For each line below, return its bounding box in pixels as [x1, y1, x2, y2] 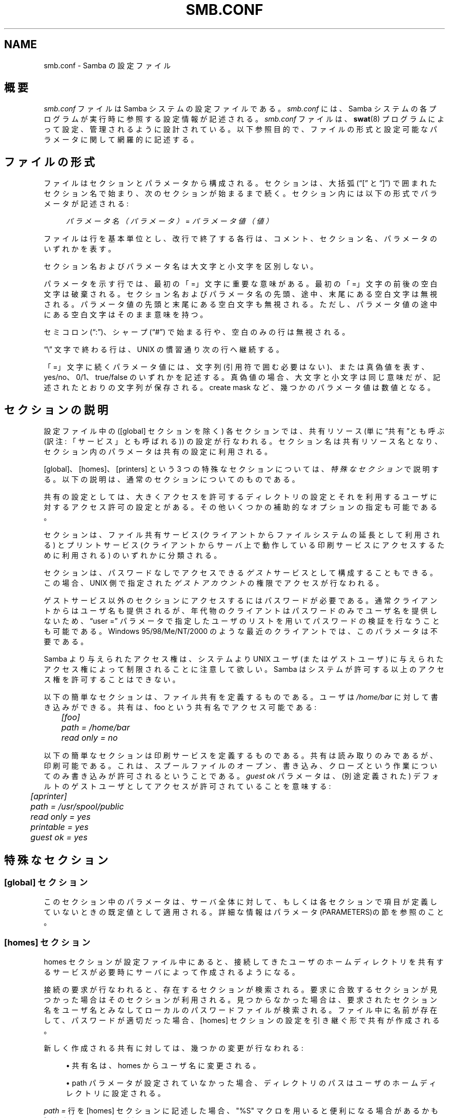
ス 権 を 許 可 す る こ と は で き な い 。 [44, 675, 180, 684]
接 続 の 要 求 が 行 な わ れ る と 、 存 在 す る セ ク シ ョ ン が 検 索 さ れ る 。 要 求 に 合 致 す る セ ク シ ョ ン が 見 [44, 985, 437, 994]
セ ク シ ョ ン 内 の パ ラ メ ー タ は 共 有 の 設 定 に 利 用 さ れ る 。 [44, 447, 272, 456]
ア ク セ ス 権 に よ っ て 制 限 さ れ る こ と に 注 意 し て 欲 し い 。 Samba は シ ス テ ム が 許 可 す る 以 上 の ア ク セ [44, 665, 444, 674]
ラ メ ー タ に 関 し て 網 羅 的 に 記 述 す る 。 [44, 135, 198, 144]
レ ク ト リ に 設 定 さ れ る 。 [66, 1089, 165, 1098]
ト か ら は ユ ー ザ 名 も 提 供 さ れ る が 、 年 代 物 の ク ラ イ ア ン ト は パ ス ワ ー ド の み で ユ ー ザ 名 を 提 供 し [44, 606, 437, 615]
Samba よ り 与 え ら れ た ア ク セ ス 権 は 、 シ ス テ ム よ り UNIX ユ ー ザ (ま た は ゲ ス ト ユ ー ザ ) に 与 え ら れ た [44, 654, 444, 664]
